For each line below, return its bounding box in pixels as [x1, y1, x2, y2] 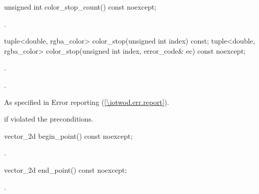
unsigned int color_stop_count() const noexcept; [4, 2, 157, 12]
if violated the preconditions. [4, 113, 93, 124]
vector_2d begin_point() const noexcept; [4, 130, 133, 141]
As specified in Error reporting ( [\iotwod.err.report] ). [4, 96, 169, 107]
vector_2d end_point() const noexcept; [4, 164, 127, 175]
